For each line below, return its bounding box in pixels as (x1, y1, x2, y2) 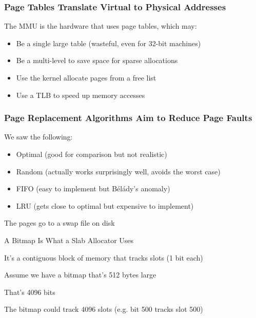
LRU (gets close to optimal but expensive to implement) (16, 200, 194, 211)
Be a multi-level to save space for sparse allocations (16, 55, 178, 66)
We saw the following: (4, 131, 73, 142)
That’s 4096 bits (4, 286, 55, 297)
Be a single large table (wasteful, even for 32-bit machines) (16, 37, 201, 48)
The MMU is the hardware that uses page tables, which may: (4, 21, 197, 31)
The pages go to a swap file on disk (4, 217, 115, 228)
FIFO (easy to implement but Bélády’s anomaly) (16, 183, 170, 194)
